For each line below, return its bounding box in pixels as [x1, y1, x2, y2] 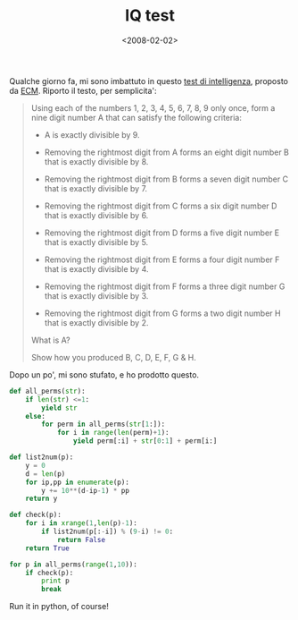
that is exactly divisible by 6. [44, 209, 149, 220]
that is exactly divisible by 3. [44, 290, 149, 301]
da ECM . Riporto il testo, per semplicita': [9, 85, 158, 96]
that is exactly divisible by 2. [44, 317, 149, 327]
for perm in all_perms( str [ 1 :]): [41, 420, 166, 429]
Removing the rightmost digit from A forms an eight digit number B [44, 147, 290, 157]
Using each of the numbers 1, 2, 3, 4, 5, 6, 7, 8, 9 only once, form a [30, 102, 276, 113]
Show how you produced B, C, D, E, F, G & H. [30, 352, 196, 362]
